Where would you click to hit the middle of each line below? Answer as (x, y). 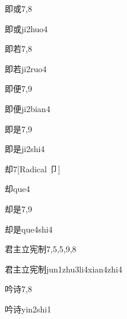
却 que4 (18, 189)
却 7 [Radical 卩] (33, 168)
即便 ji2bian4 (28, 108)
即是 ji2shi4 (25, 149)
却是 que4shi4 (29, 229)
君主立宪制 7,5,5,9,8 (41, 249)
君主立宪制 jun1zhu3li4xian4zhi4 (63, 269)
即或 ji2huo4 (26, 28)
